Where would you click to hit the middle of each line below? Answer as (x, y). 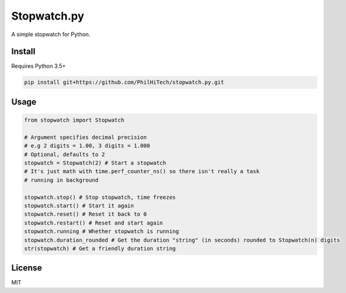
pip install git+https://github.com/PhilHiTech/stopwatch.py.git (124, 82)
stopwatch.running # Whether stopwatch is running (102, 232)
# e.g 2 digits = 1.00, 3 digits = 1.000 (87, 146)
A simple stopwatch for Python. (51, 34)
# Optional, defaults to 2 (64, 154)
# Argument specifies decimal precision (85, 137)
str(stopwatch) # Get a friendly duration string (100, 248)
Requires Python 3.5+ (39, 66)
